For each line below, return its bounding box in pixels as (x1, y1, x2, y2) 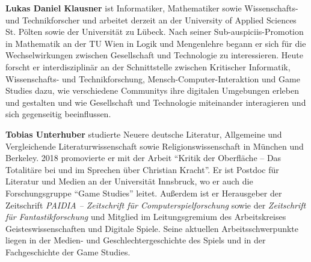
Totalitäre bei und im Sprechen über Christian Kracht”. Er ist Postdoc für (5, 163, 279, 175)
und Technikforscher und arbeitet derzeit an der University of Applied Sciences (5, 13, 297, 26)
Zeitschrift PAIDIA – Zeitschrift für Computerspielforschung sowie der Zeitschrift (5, 198, 306, 211)
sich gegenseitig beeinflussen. (5, 108, 111, 120)
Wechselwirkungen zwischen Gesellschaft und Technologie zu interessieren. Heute (5, 49, 303, 61)
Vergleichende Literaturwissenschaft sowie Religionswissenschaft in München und (5, 139, 304, 152)
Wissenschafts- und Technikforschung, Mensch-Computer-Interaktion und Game (5, 72, 300, 85)
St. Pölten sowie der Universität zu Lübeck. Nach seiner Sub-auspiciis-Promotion (5, 25, 304, 38)
